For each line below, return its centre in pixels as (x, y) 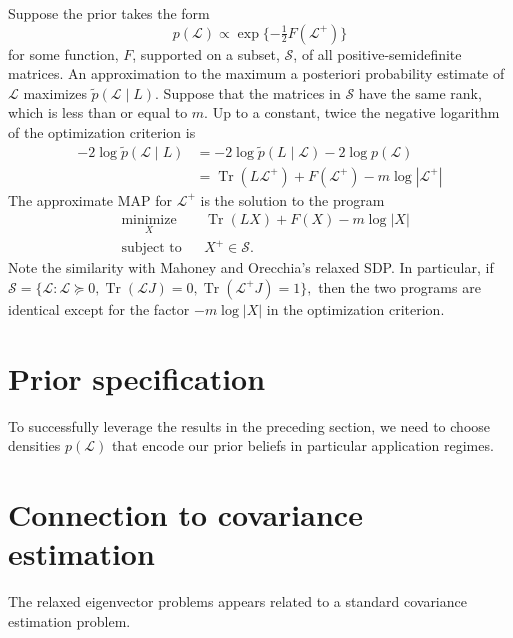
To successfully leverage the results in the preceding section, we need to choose (249, 425)
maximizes (55, 92)
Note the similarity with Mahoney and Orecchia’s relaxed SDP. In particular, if (251, 267)
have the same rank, (420, 92)
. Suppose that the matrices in (248, 92)
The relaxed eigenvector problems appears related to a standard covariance (237, 601)
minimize (149, 220)
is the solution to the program (292, 199)
